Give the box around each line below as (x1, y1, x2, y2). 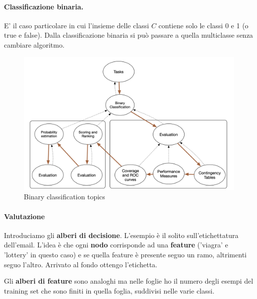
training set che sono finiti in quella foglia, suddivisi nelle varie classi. (4, 285, 215, 296)
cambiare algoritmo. (4, 39, 64, 50)
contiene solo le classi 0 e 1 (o (158, 20, 249, 30)
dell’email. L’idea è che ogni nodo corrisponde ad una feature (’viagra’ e (4, 239, 228, 250)
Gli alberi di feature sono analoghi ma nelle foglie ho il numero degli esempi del (4, 276, 254, 286)
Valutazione (4, 211, 45, 221)
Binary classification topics (24, 191, 105, 202)
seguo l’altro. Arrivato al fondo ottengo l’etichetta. (4, 259, 157, 269)
